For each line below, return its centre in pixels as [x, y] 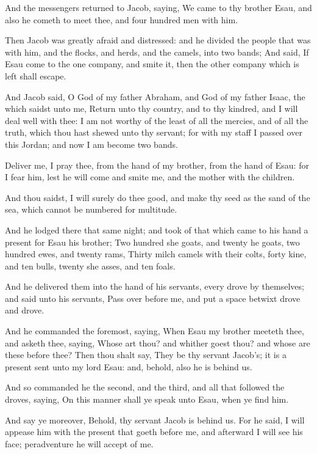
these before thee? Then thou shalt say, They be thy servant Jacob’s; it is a [146, 355]
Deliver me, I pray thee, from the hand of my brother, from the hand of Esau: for [157, 165]
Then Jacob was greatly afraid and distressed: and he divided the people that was [158, 40]
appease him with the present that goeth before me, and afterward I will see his [154, 432]
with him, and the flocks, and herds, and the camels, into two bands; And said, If [157, 52]
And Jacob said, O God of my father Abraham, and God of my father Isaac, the [155, 96]
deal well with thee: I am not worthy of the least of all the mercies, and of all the [157, 120]
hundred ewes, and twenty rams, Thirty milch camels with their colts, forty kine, [156, 254]
